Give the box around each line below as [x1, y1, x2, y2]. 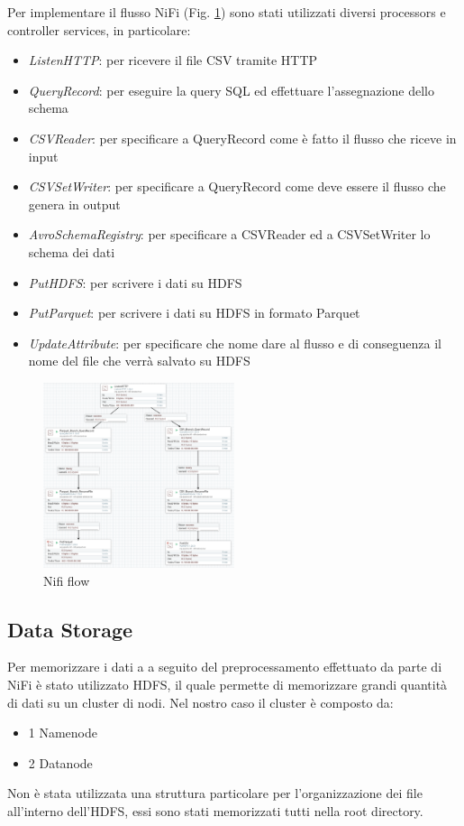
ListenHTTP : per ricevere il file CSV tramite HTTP [28, 51, 318, 70]
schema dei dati [28, 242, 115, 261]
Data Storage [7, 615, 133, 643]
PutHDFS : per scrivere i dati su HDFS [28, 273, 242, 292]
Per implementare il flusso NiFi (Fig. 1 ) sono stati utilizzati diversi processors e [7, 3, 446, 21]
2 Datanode [28, 753, 93, 772]
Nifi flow [43, 571, 90, 589]
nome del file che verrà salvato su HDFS [28, 351, 250, 370]
